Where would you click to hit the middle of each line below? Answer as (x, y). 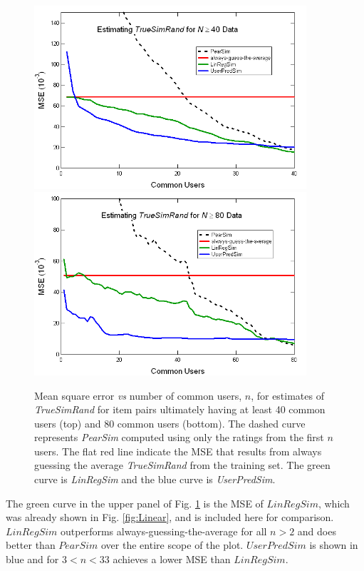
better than (31, 545)
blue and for (32, 559)
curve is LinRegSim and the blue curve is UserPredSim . (155, 479)
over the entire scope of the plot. (172, 545)
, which (334, 503)
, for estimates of (287, 395)
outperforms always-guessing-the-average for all (164, 531)
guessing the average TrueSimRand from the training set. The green (182, 465)
